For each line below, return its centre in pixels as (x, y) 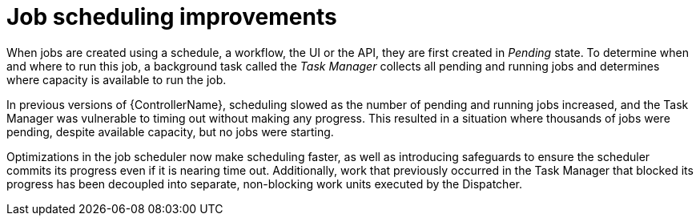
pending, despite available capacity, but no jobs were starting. (170, 131)
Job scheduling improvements (172, 17)
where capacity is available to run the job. (117, 79)
